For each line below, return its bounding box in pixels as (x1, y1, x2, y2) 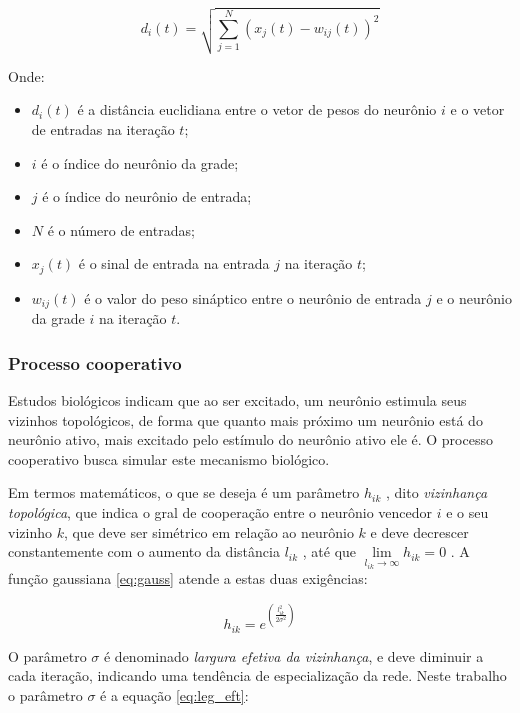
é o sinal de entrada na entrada (78, 253, 270, 274)
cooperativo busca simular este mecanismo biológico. (8, 448, 330, 469)
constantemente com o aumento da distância (8, 541, 280, 562)
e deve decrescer (370, 521, 469, 542)
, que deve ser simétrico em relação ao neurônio (63, 521, 354, 542)
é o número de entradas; (47, 219, 195, 240)
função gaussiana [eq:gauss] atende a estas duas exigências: (8, 568, 368, 589)
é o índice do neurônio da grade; (41, 152, 239, 173)
